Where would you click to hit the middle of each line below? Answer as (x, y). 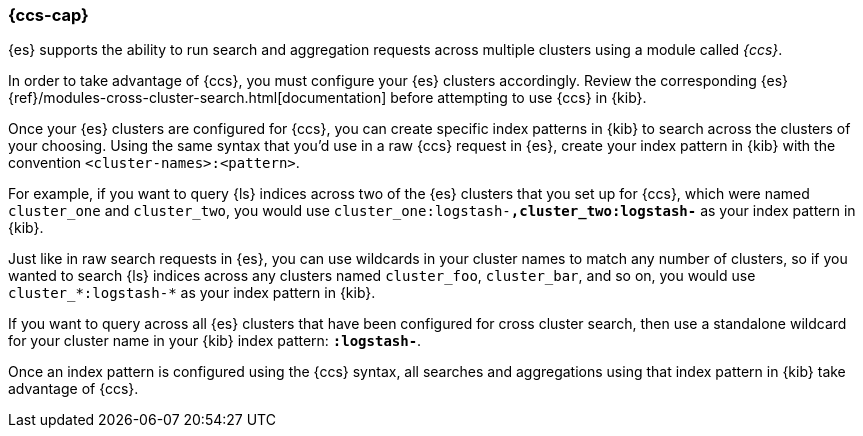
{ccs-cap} (48, 15)
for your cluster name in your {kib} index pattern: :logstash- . (215, 341)
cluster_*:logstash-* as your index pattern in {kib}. (192, 293)
